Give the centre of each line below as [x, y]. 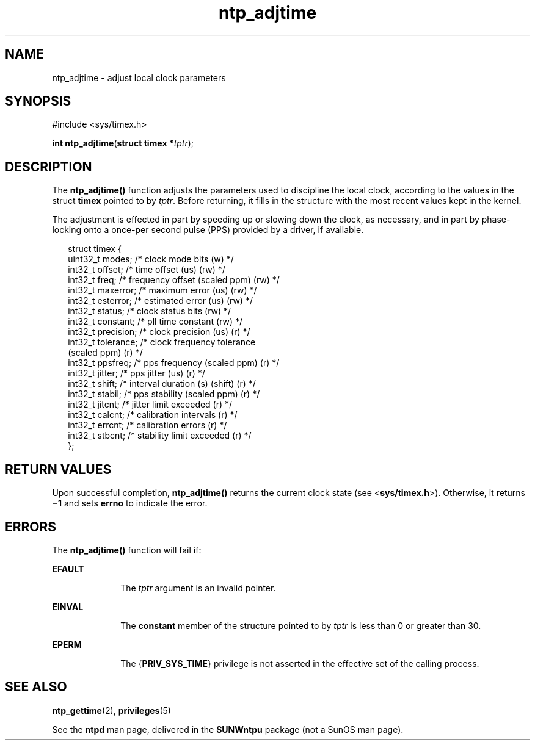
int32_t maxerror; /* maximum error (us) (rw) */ [162, 290]
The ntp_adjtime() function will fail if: [127, 550]
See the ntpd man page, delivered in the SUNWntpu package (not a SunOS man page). [228, 729]
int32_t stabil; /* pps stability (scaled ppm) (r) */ [164, 394]
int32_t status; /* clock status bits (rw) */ [150, 311]
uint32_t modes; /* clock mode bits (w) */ [151, 259]
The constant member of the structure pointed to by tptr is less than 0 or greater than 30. [301, 625]
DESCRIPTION [49, 167]
